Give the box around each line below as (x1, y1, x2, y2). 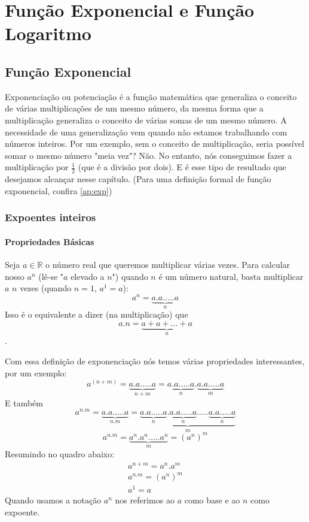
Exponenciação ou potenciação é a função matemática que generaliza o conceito (5, 90, 297, 102)
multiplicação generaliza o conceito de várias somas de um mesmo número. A (5, 113, 287, 126)
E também (5, 396, 43, 409)
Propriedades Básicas (5, 235, 94, 248)
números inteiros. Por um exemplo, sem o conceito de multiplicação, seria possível (5, 137, 304, 150)
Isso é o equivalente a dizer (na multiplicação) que (5, 308, 188, 321)
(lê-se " (38, 270, 64, 282)
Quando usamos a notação (5, 494, 102, 506)
